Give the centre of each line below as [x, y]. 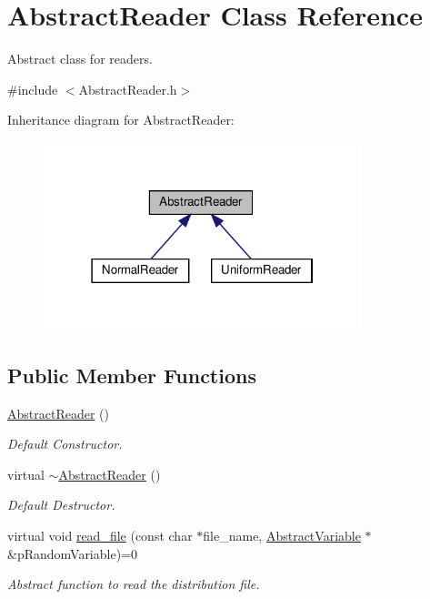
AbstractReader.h [128, 89]
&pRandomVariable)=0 [72, 553]
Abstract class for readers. [80, 59]
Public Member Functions [132, 375]
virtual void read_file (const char [100, 535]
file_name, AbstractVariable [282, 535]
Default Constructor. [65, 444]
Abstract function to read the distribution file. [134, 584]
